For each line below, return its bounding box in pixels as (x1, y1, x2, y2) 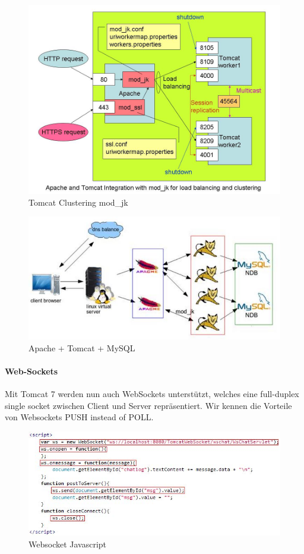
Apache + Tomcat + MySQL (28, 341, 135, 354)
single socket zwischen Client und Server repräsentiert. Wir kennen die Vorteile (5, 399, 292, 411)
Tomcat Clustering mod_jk (28, 196, 128, 208)
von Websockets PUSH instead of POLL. (5, 411, 154, 423)
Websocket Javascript (28, 537, 107, 550)
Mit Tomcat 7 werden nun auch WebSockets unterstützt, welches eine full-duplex (5, 388, 299, 400)
